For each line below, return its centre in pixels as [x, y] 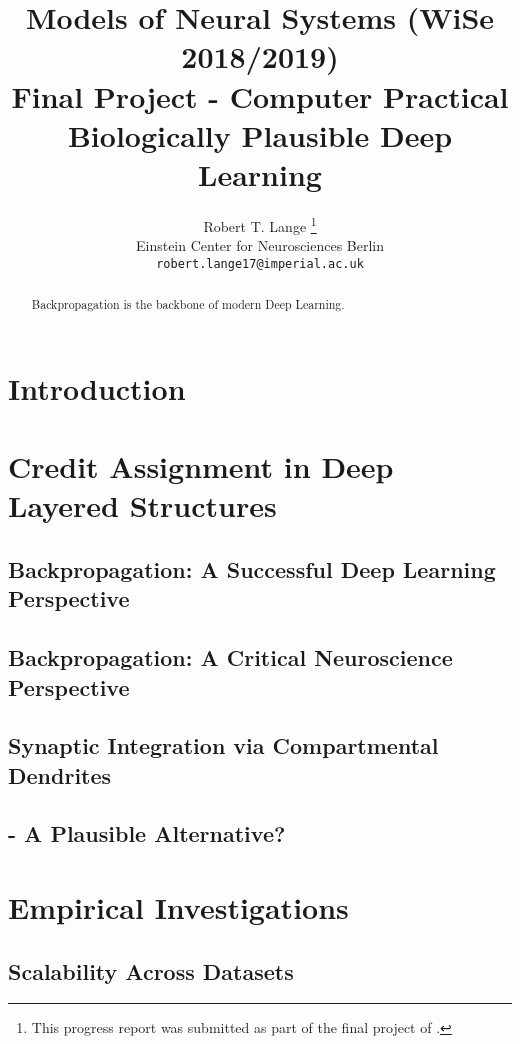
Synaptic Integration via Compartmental [223, 745]
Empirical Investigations [178, 907]
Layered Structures [142, 505]
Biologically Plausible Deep [260, 134]
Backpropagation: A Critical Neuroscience [230, 657]
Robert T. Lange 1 [260, 224]
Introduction [97, 387]
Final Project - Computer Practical [260, 95]
